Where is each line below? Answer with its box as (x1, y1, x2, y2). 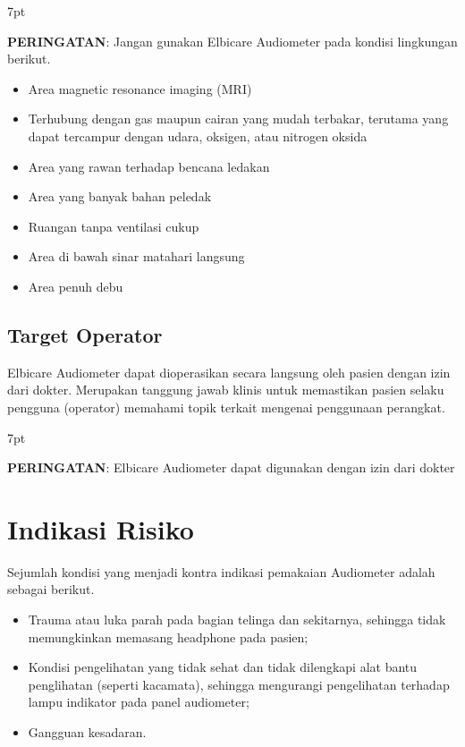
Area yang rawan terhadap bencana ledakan (28, 157, 270, 175)
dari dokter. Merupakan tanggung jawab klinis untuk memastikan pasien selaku (7, 380, 444, 399)
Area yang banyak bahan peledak (28, 187, 212, 206)
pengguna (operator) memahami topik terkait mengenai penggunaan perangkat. (7, 397, 445, 416)
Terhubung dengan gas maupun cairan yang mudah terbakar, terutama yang (28, 109, 449, 128)
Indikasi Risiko (7, 510, 194, 547)
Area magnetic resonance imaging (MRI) (28, 79, 252, 98)
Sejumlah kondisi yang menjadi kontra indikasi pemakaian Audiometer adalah (7, 562, 435, 581)
